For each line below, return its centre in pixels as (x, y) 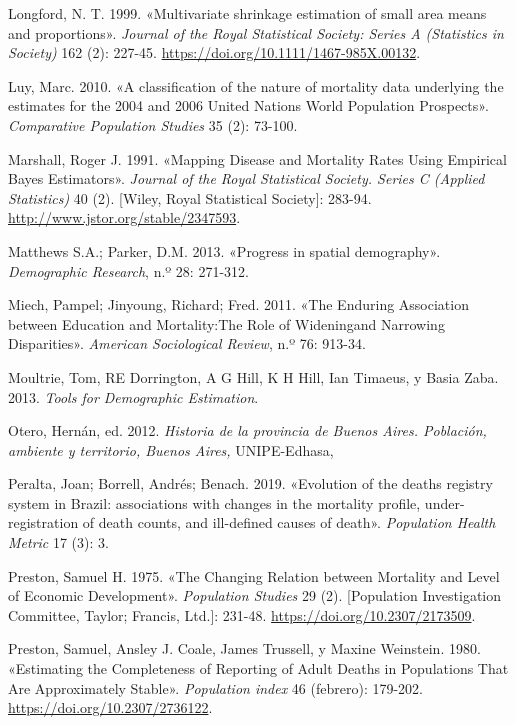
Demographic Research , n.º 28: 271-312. (128, 270)
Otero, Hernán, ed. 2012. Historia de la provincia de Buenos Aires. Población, (247, 430)
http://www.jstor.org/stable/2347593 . (124, 217)
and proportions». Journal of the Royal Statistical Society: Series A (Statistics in (256, 32)
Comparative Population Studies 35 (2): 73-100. (153, 124)
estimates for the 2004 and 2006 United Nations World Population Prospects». (248, 105)
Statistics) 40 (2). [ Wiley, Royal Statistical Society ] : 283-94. (190, 197)
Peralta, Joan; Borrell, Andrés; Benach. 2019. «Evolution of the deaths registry (250, 483)
